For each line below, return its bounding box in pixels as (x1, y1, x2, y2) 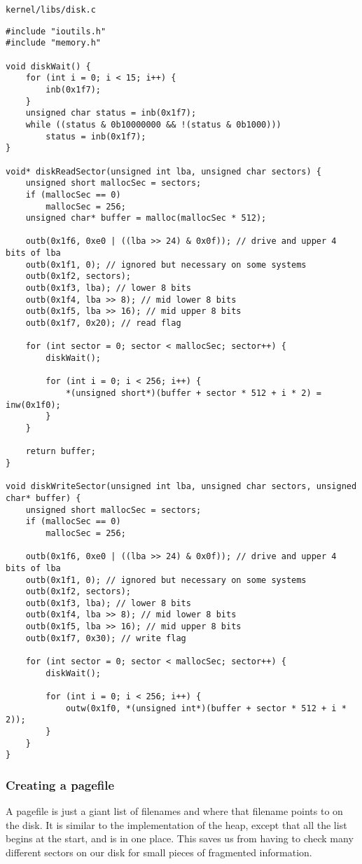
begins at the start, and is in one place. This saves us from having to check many (6, 831, 354, 846)
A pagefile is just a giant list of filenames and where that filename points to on (6, 804, 343, 818)
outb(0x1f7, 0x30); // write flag (25, 633, 186, 643)
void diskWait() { (6, 61, 91, 71)
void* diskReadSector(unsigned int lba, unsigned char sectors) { (6, 166, 322, 177)
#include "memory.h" (6, 38, 102, 48)
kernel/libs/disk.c (6, 5, 96, 15)
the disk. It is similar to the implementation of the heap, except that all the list (6, 817, 347, 832)
